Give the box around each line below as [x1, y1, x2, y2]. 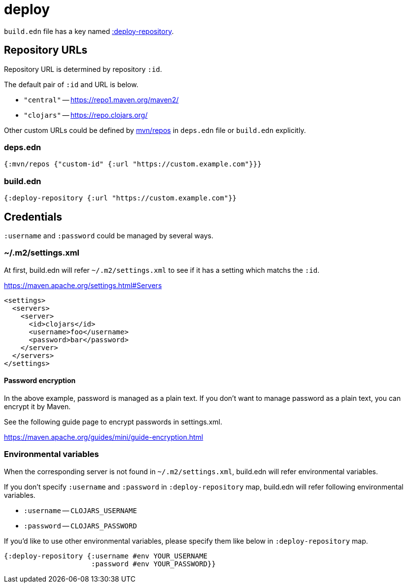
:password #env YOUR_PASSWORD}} [91, 559, 216, 568]
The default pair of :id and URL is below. [4, 80, 138, 89]
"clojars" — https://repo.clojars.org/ [24, 110, 148, 119]
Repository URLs [4, 44, 88, 57]
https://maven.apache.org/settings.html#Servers [4, 281, 162, 290]
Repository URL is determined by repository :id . [4, 65, 162, 73]
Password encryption [4, 376, 76, 385]
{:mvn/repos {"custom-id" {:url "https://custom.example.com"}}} [4, 160, 262, 168]
